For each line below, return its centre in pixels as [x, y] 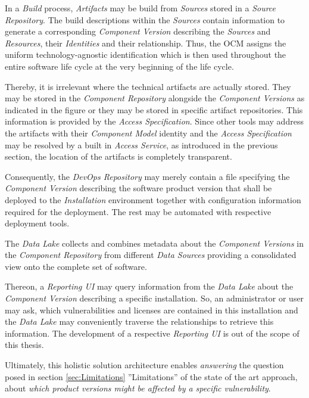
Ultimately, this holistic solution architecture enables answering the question [144, 365]
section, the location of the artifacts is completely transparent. [118, 156]
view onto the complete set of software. [76, 266]
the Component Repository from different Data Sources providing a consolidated [151, 255]
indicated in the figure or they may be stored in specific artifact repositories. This [154, 109]
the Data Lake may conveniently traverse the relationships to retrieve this [139, 321]
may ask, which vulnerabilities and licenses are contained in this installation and [152, 310]
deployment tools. [37, 223]
